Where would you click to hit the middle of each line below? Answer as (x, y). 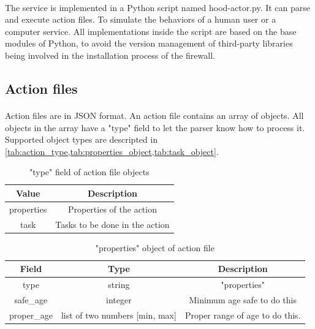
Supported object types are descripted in (82, 139)
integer (119, 299)
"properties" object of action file (155, 247)
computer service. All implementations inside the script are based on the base (151, 31)
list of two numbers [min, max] (119, 315)
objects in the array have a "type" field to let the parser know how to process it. (155, 127)
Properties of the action (112, 209)
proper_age (31, 315)
